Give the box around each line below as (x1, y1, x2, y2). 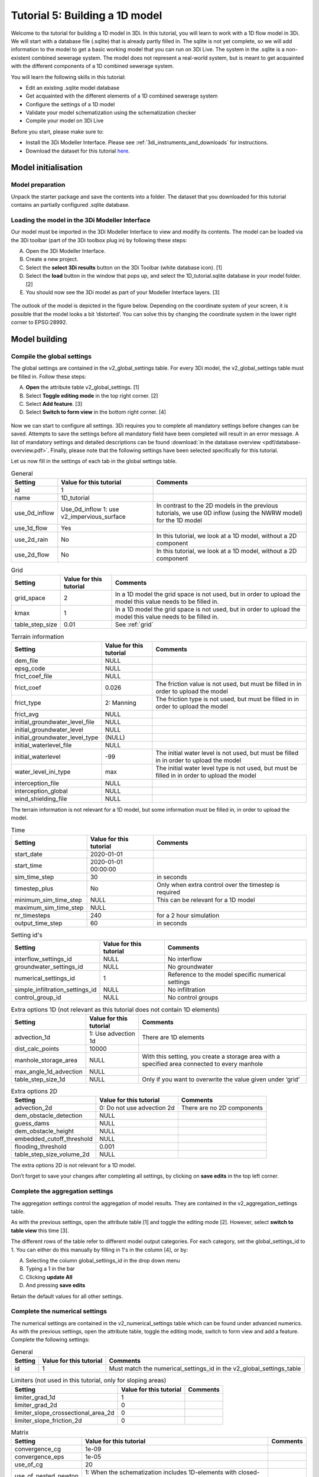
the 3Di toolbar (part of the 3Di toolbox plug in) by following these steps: (11, 236, 187, 243)
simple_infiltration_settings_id (14, 985, 97, 994)
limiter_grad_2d (14, 1401, 57, 1409)
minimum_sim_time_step (14, 896, 82, 904)
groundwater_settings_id (14, 963, 83, 971)
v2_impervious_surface (61, 513, 126, 521)
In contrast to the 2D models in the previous (156, 502, 278, 510)
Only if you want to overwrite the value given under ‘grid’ (142, 1075, 300, 1084)
